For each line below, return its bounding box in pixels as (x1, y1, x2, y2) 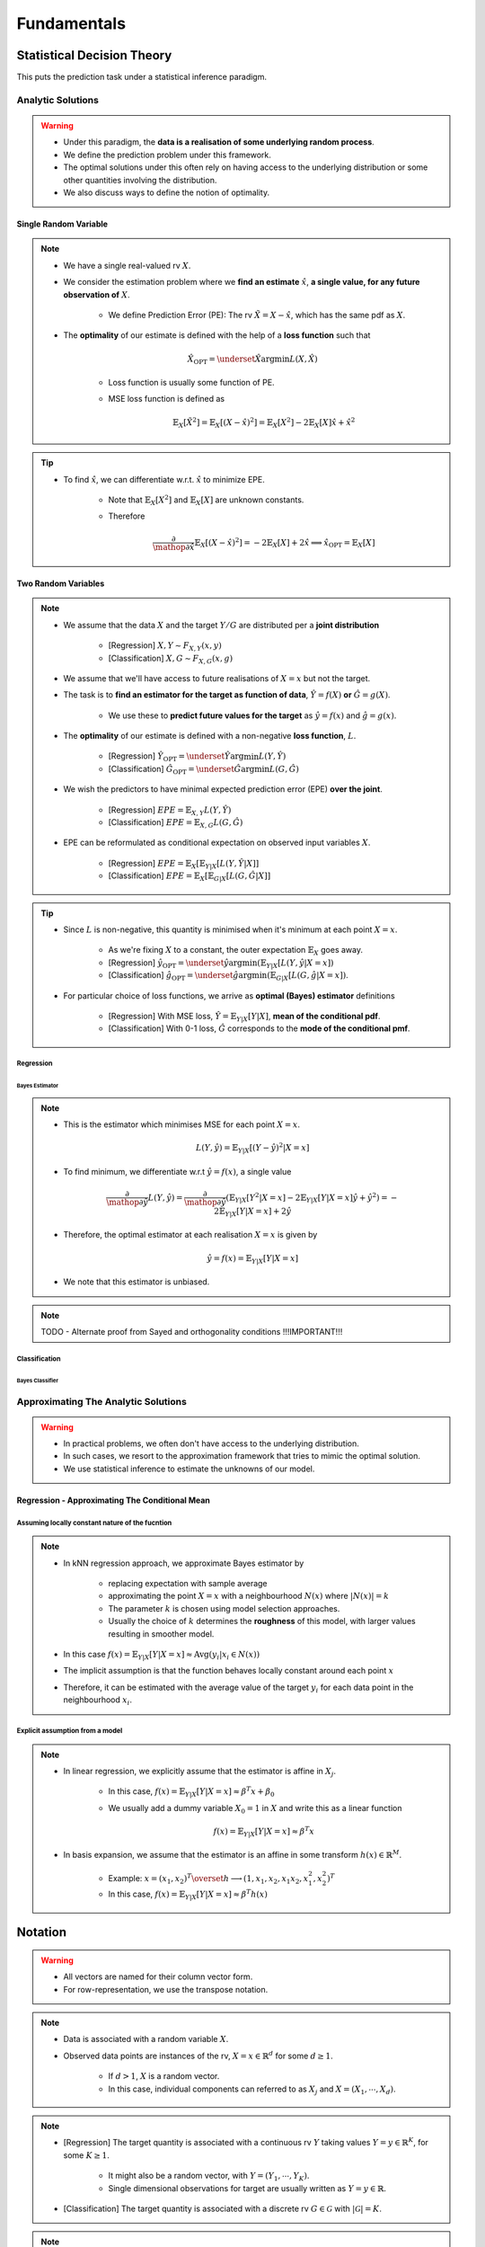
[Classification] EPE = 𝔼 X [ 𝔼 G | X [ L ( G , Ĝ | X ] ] (108, 870, 271, 883)
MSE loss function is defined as (108, 394, 225, 404)
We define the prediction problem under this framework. (63, 149, 271, 160)
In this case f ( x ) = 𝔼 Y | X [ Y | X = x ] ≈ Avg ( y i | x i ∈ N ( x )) (63, 1648, 260, 1662)
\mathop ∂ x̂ (153, 542, 195, 552)
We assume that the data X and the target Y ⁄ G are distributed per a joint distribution (63, 619, 380, 630)
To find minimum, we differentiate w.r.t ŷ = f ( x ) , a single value (63, 1166, 292, 1177)
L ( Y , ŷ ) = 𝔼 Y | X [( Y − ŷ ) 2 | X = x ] (195, 1141, 310, 1155)
